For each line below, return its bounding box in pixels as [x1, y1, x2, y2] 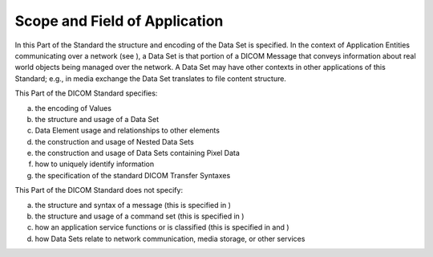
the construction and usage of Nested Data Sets [34, 137, 194, 146]
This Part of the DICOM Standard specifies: [14, 88, 158, 98]
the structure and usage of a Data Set [34, 114, 160, 124]
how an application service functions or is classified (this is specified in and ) [34, 222, 289, 232]
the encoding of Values [34, 103, 112, 112]
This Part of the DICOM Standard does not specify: [14, 186, 184, 195]
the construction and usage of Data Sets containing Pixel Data [34, 149, 241, 158]
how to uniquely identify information [34, 159, 155, 169]
